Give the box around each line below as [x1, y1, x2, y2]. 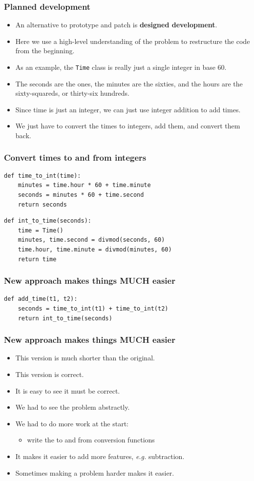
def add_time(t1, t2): [4, 295, 78, 303]
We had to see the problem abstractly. [15, 402, 130, 412]
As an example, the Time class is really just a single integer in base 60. [15, 62, 227, 72]
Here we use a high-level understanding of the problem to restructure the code [15, 36, 250, 46]
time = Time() [18, 227, 63, 234]
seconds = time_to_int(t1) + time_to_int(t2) [18, 305, 169, 312]
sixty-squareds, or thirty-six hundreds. [15, 88, 129, 98]
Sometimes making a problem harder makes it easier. [15, 467, 174, 478]
